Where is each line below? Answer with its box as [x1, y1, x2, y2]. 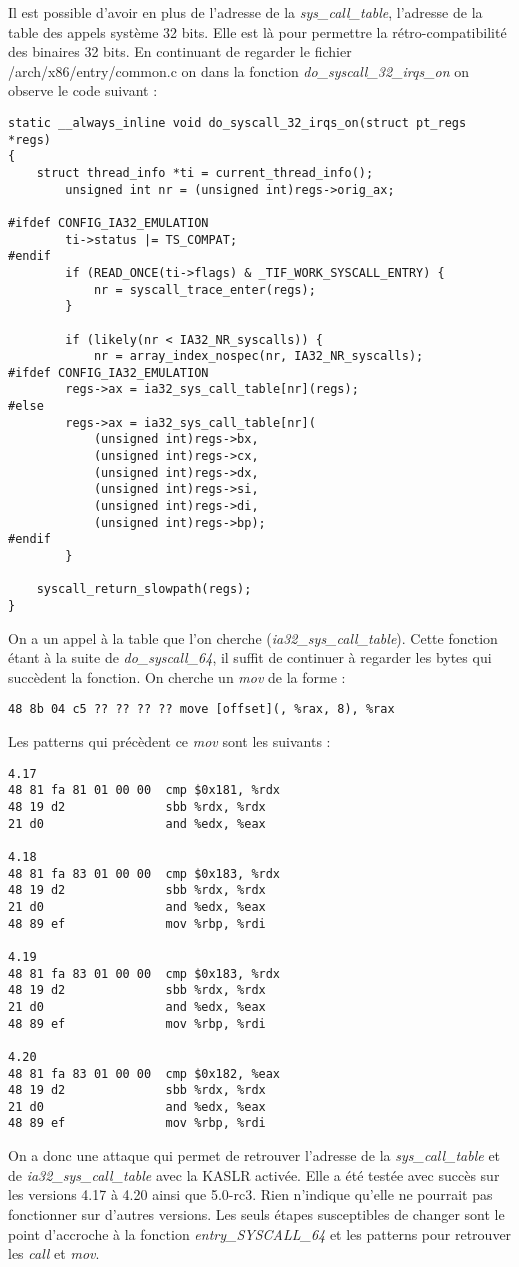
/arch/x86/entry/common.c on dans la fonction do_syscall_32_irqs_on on [8, 60, 470, 81]
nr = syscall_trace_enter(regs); [93, 282, 316, 297]
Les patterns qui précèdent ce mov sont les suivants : [8, 731, 331, 752]
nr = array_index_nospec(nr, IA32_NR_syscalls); [93, 349, 424, 364]
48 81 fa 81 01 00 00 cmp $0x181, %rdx [8, 783, 281, 798]
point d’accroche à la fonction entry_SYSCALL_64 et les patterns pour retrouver [8, 1223, 512, 1244]
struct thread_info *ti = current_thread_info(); [36, 165, 374, 180]
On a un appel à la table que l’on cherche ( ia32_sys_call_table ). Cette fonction [8, 627, 498, 648]
